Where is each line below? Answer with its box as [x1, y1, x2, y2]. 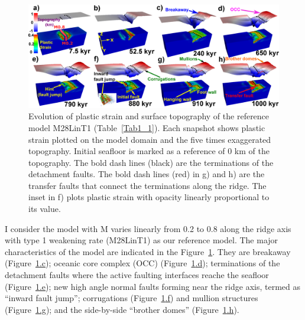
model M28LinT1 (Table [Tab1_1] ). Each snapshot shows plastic [28, 121, 265, 133]
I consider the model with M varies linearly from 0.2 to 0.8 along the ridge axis [5, 222, 291, 234]
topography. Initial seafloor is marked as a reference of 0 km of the [28, 145, 270, 157]
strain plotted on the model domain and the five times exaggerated [28, 133, 271, 145]
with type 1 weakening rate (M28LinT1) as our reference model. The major [5, 234, 278, 246]
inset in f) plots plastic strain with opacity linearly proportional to [28, 191, 270, 203]
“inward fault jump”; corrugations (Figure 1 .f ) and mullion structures [5, 292, 258, 304]
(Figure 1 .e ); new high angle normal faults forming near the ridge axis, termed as [5, 280, 301, 292]
